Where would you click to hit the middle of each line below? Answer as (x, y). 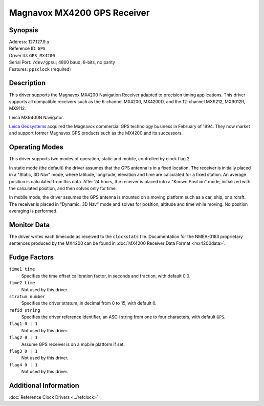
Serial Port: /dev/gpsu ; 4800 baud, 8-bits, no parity (62, 62)
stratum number (27, 296)
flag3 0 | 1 (23, 351)
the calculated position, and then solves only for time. (63, 188)
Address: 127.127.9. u (29, 42)
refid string (25, 310)
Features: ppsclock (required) (40, 69)
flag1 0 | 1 (23, 324)
